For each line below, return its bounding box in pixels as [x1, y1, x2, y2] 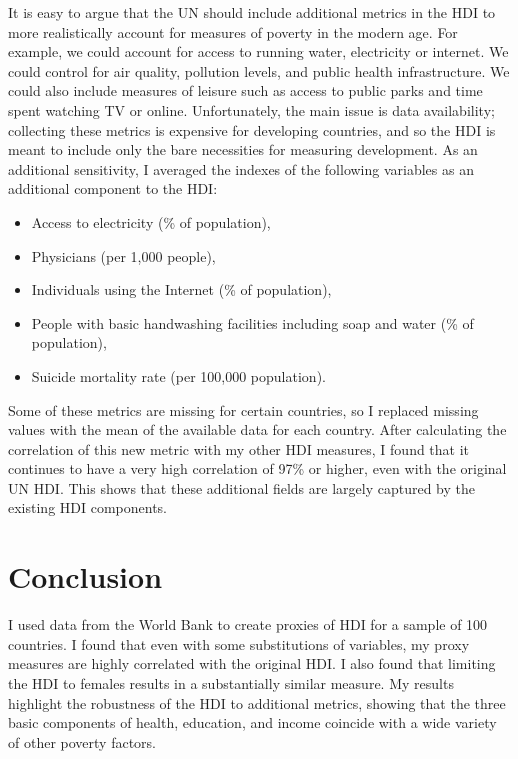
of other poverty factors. [8, 731, 156, 752]
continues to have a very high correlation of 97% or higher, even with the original [8, 458, 507, 479]
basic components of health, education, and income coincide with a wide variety [8, 712, 497, 733]
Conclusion [8, 556, 163, 597]
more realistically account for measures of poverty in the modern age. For [8, 21, 458, 42]
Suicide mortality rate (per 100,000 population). [31, 365, 326, 386]
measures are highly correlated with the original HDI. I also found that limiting [8, 653, 496, 674]
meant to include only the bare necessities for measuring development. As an [8, 139, 478, 160]
